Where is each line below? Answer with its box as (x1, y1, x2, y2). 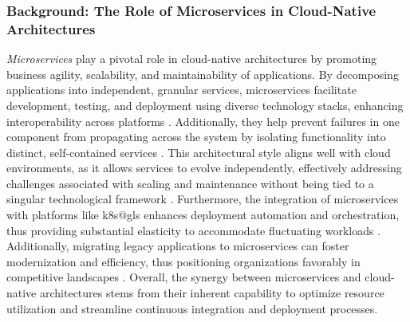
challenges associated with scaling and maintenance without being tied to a (6, 175, 374, 191)
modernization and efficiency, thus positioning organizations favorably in (6, 253, 361, 269)
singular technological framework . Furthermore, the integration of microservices (6, 190, 399, 207)
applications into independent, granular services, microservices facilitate (6, 81, 357, 98)
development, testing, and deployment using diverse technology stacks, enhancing (6, 96, 404, 113)
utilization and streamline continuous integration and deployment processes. (6, 300, 378, 316)
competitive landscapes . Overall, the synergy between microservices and (6, 269, 361, 285)
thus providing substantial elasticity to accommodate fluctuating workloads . (6, 222, 381, 238)
